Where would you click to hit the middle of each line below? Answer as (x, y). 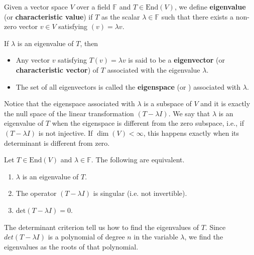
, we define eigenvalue (210, 7)
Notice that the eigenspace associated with (70, 103)
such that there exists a (197, 16)
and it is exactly (225, 103)
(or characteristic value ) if (48, 16)
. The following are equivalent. (138, 160)
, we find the (204, 237)
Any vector (33, 60)
